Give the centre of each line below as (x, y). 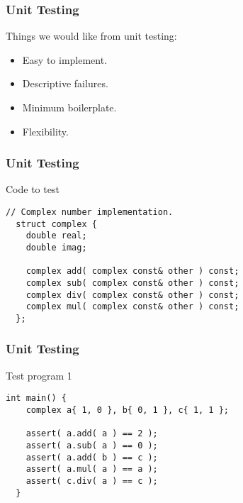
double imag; (56, 247)
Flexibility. (45, 131)
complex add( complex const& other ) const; (132, 271)
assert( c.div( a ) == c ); (92, 481)
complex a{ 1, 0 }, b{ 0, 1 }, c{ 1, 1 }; (127, 410)
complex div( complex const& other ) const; (132, 295)
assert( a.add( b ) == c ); (92, 457)
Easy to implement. (65, 59)
